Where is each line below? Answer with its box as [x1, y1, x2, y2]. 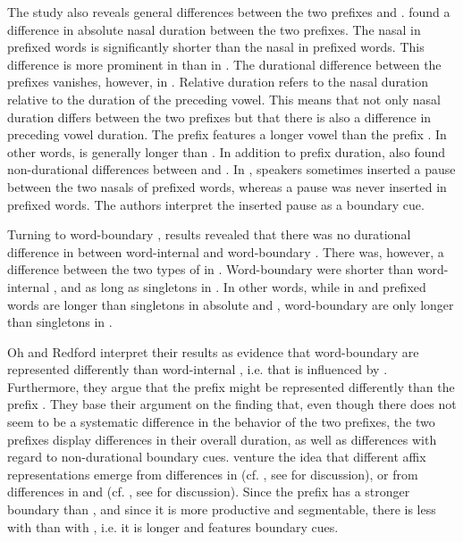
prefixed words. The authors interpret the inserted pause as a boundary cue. [7, 195, 425, 213]
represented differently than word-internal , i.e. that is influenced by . [7, 360, 388, 379]
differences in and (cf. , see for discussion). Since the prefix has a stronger [7, 482, 410, 501]
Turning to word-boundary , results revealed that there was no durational [7, 225, 411, 244]
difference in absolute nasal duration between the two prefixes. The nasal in [7, 20, 421, 38]
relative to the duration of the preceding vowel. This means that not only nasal [7, 89, 441, 108]
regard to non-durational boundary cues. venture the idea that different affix [7, 447, 426, 466]
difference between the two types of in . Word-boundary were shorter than [7, 260, 414, 279]
